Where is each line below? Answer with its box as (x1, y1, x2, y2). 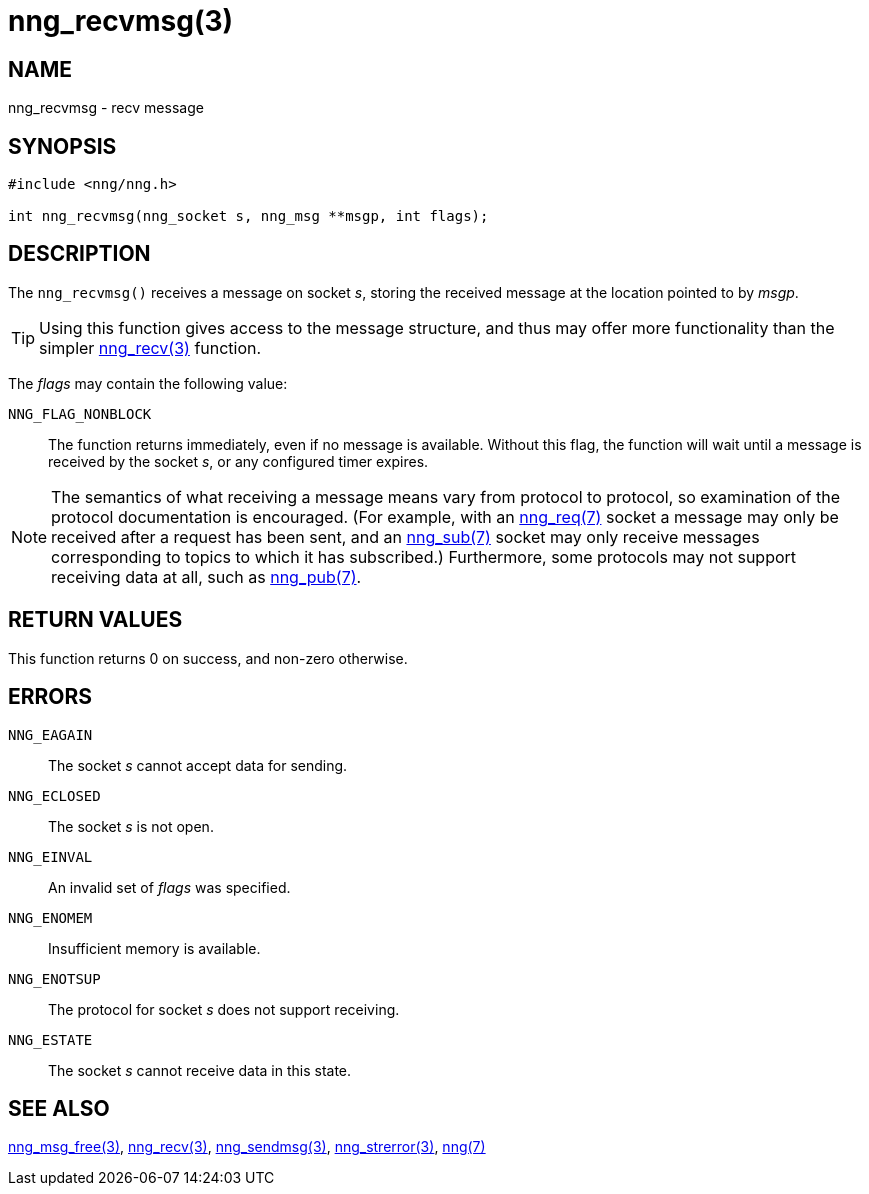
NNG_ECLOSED (8, 787, 101, 804)
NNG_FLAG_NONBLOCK (8, 405, 152, 422)
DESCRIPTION (8, 241, 151, 267)
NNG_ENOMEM (8, 909, 93, 926)
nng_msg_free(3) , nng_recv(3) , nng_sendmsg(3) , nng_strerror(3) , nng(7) (8, 1138, 486, 1156)
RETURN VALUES (8, 607, 183, 633)
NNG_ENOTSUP (8, 970, 101, 987)
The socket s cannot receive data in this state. (48, 1061, 352, 1079)
